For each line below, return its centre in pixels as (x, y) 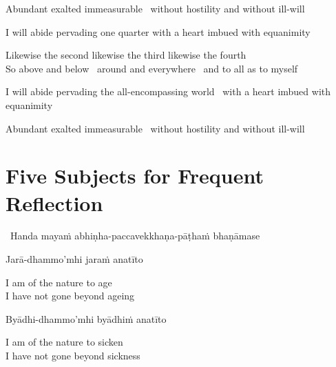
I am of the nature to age (59, 282)
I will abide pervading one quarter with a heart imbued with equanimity (158, 31)
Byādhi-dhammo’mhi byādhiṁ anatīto (86, 318)
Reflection (54, 202)
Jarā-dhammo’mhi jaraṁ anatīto (74, 259)
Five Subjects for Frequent (135, 176)
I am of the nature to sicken (64, 342)
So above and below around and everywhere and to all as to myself (152, 68)
